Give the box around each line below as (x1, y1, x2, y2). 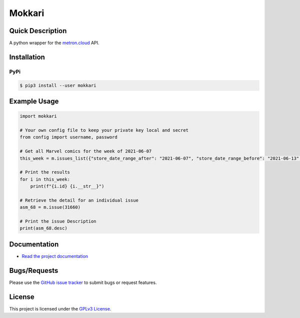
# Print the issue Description (19, 218, 97, 224)
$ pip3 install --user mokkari (19, 83, 97, 88)
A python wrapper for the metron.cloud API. (9, 40, 99, 46)
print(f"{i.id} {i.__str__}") (30, 183, 104, 189)
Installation (9, 53, 45, 61)
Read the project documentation (21, 253, 88, 259)
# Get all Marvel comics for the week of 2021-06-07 (19, 148, 152, 154)
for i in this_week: (19, 176, 70, 182)
